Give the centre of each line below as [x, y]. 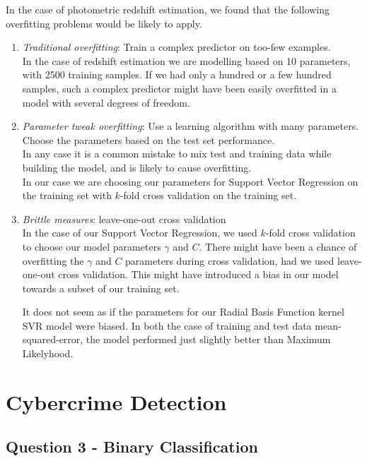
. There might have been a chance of [278, 246]
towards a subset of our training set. [101, 288]
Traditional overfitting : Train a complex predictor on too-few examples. [176, 47]
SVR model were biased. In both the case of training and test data [167, 325]
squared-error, [53, 339]
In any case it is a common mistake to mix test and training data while [177, 154]
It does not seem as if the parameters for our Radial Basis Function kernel [183, 312]
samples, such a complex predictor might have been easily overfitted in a [179, 88]
